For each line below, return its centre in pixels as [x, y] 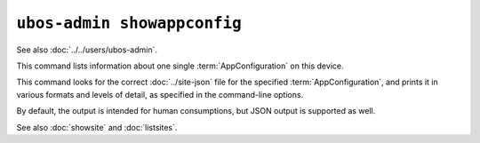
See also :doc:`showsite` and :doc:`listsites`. [97, 127]
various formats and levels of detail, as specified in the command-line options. [160, 94]
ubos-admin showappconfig [129, 23]
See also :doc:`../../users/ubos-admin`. [87, 50]
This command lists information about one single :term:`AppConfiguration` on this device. [180, 66]
